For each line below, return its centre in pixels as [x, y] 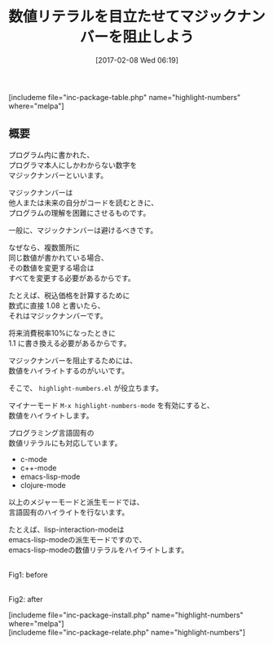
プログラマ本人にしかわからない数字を [73, 165]
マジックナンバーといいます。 [58, 175]
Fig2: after [26, 599]
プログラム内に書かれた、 [51, 155]
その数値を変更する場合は [51, 268]
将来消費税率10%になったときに [62, 333]
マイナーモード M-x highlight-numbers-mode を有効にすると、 [111, 405]
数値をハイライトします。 [51, 415]
